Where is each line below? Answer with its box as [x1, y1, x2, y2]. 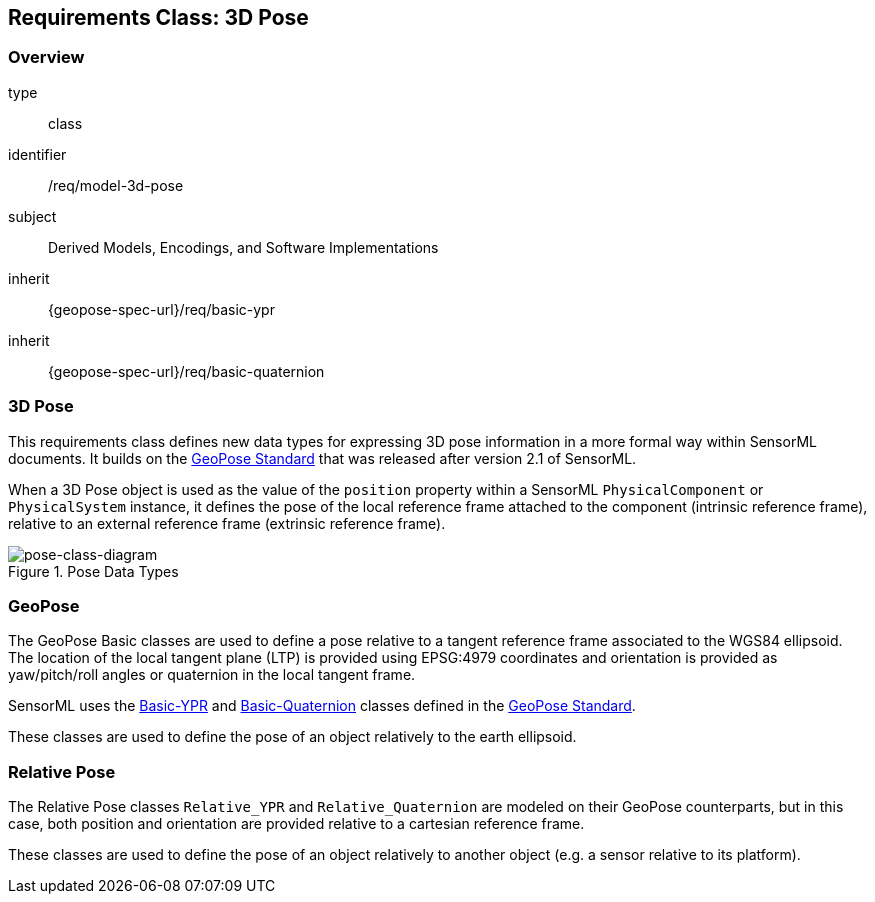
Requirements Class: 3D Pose [8, 5, 309, 30]
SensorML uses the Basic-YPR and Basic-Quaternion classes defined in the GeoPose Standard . [8, 697, 636, 715]
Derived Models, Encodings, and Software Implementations [48, 238, 439, 256]
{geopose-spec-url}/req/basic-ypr [48, 300, 275, 318]
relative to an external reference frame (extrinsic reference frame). [8, 514, 446, 532]
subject [8, 207, 57, 225]
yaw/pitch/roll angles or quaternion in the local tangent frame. [8, 666, 416, 684]
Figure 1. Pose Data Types [8, 562, 179, 580]
